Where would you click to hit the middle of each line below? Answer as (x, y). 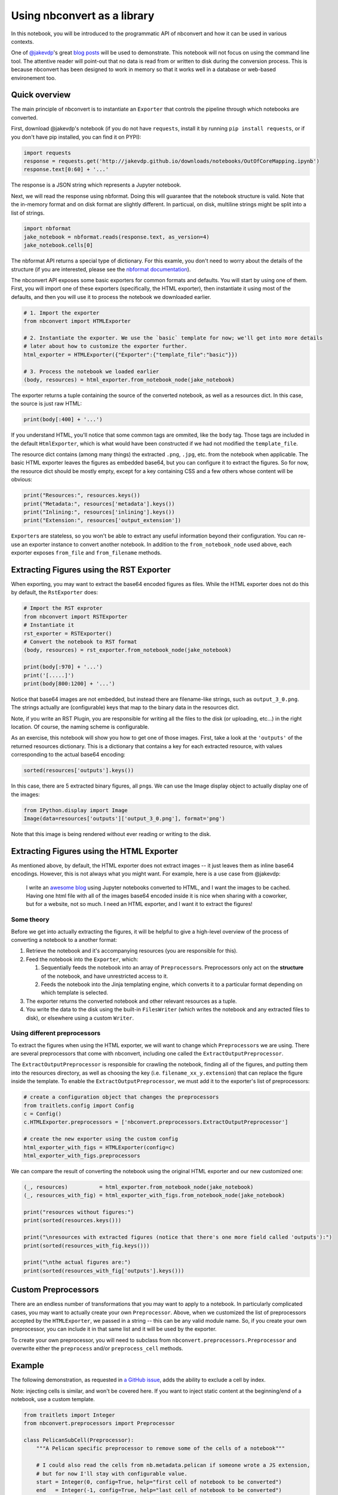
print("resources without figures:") (79, 1212)
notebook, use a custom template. (53, 1399)
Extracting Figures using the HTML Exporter (95, 851)
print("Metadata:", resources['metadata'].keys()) (99, 504)
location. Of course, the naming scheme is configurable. (80, 727)
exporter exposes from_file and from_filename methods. (86, 553)
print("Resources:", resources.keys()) (82, 495)
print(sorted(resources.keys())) (73, 1221)
